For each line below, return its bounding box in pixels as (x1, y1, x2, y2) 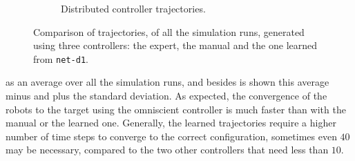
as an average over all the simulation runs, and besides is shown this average (6, 75, 329, 89)
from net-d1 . (33, 51, 88, 66)
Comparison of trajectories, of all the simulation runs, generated (33, 24, 305, 39)
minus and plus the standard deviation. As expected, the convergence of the (6, 88, 327, 103)
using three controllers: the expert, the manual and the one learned (33, 38, 318, 53)
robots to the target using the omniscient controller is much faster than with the (6, 102, 346, 116)
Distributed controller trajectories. (61, 1, 206, 15)
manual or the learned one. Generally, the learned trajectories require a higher (6, 115, 336, 130)
